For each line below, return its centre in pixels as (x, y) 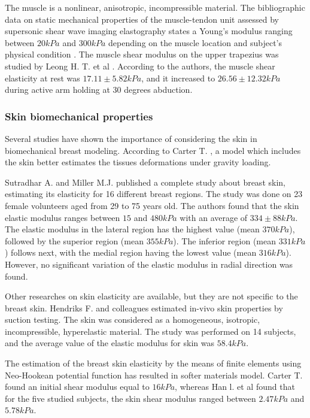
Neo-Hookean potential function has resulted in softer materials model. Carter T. (154, 375)
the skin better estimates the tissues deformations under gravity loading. (138, 162)
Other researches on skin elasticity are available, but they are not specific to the (151, 296)
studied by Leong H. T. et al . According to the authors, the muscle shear (140, 66)
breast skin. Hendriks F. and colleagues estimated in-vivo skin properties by (144, 308)
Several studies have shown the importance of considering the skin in (131, 138)
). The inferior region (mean (224, 240)
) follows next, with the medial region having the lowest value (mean (131, 252)
